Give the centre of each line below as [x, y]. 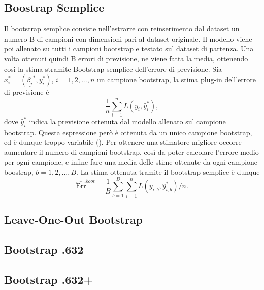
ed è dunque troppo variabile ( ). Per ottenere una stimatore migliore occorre [123, 142]
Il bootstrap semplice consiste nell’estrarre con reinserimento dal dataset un [122, 29]
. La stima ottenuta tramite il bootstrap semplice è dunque [168, 172]
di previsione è [27, 92]
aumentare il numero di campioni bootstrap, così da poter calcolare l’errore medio [131, 152]
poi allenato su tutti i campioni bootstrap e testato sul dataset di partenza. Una [129, 49]
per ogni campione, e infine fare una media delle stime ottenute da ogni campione [131, 162]
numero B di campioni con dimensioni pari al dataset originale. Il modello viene [128, 38]
